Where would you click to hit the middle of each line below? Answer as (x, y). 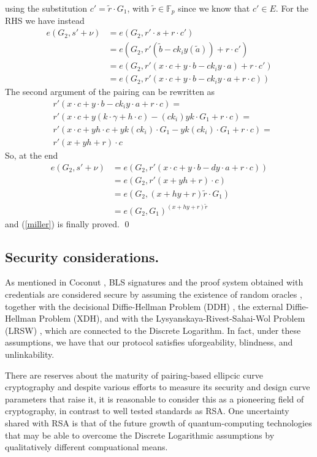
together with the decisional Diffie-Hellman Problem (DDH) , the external (144, 306)
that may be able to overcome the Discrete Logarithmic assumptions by (140, 435)
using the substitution (46, 8)
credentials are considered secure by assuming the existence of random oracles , (154, 294)
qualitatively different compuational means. (86, 447)
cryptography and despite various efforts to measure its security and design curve (158, 387)
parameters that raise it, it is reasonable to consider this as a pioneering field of (155, 398)
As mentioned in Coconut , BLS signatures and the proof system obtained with (154, 282)
